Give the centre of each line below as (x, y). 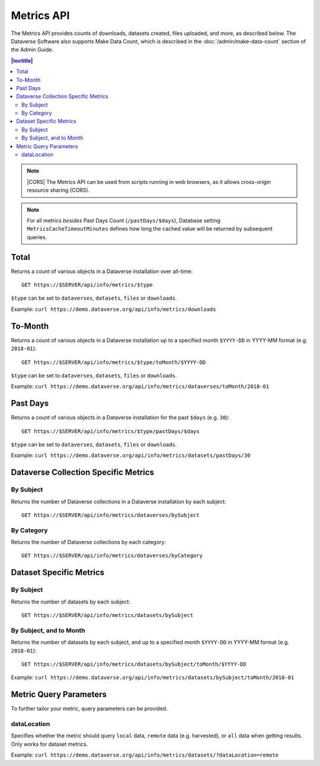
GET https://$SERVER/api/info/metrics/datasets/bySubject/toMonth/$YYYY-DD (134, 664)
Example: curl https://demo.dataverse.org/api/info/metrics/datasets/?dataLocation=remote (145, 755)
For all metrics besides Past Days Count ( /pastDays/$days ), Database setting (124, 220)
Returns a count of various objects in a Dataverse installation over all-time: (102, 271)
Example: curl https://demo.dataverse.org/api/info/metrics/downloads (113, 309)
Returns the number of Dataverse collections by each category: (88, 542)
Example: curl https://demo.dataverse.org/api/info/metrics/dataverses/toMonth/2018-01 (140, 386)
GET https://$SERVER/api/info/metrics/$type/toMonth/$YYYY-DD (114, 362)
